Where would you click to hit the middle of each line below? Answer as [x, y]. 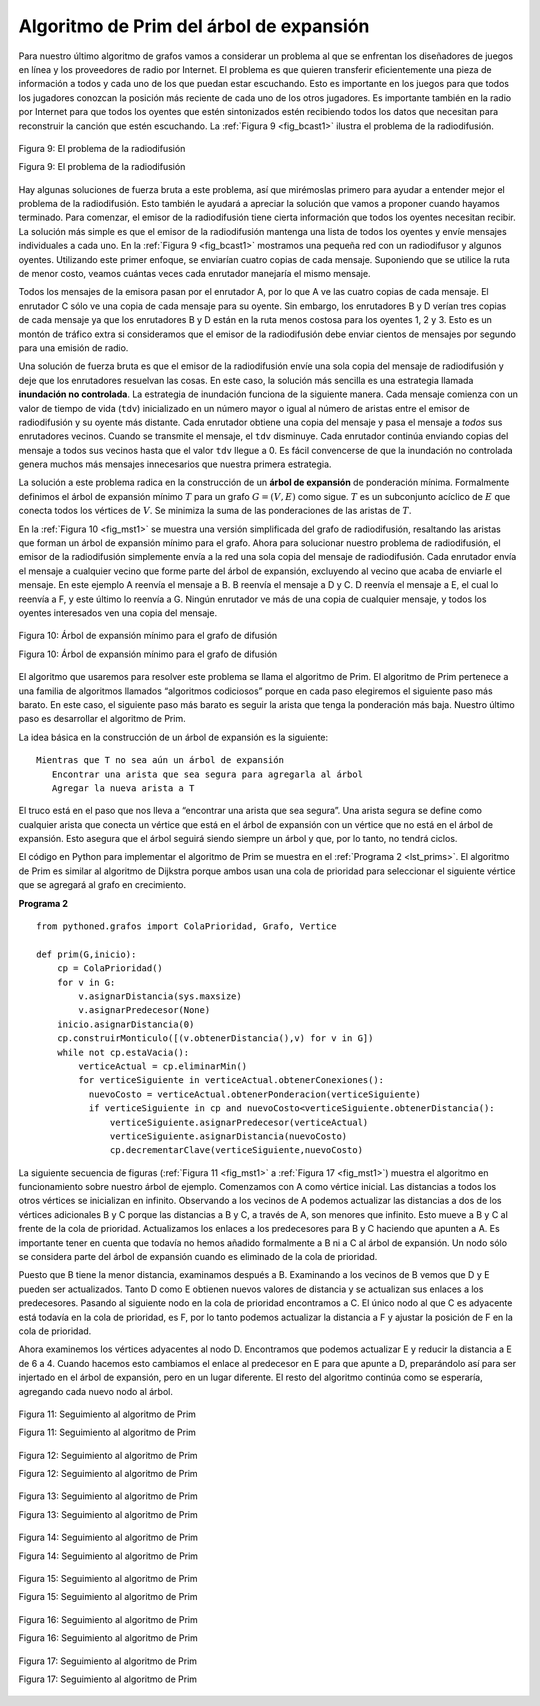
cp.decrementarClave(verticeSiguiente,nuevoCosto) [237, 1150]
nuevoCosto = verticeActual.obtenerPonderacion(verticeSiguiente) [255, 1094]
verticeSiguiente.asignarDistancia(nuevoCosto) [229, 1136]
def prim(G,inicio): [86, 954]
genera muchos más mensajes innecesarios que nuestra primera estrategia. [175, 464]
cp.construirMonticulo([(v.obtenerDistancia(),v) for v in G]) [215, 1038]
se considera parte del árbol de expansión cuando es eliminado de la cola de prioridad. [198, 1257]
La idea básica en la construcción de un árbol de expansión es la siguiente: [173, 737]
